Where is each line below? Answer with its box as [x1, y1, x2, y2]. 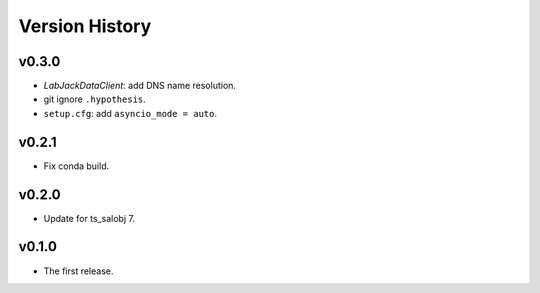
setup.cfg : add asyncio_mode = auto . [43, 107, 217, 119]
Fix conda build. [43, 160, 110, 172]
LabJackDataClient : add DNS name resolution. [43, 80, 237, 92]
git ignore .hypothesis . [43, 93, 147, 105]
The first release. [43, 265, 114, 277]
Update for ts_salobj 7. [43, 212, 135, 224]
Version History [18, 15, 152, 37]
